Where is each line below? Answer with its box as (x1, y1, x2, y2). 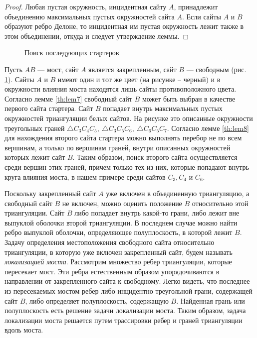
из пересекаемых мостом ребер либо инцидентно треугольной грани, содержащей (4, 286, 253, 296)
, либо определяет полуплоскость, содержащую (25, 295, 169, 306)
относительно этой (192, 198, 249, 208)
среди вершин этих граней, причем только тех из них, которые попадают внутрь (4, 161, 249, 172)
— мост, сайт (37, 64, 79, 74)
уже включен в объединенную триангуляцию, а (106, 188, 250, 199)
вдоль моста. (4, 325, 43, 335)
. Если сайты (182, 11, 222, 21)
